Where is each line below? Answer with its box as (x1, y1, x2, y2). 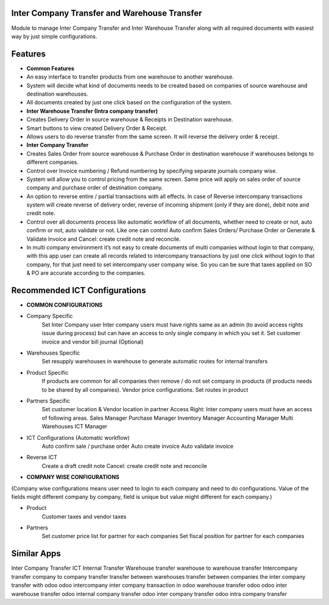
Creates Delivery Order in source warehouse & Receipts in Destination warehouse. (26, 116, 233, 123)
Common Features (26, 65, 74, 72)
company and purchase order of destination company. (26, 184, 163, 191)
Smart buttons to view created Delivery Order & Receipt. (26, 124, 168, 132)
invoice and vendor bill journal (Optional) (41, 338, 144, 345)
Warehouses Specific (26, 349, 80, 356)
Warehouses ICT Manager (41, 423, 108, 430)
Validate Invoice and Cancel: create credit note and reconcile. (26, 235, 181, 242)
